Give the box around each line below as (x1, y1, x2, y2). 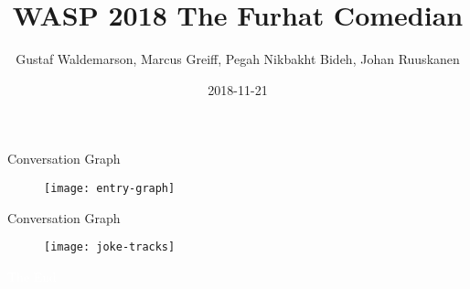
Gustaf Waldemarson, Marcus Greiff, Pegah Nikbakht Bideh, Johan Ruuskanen (16, 49, 460, 69)
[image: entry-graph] (44, 181, 176, 195)
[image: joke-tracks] (44, 241, 176, 254)
